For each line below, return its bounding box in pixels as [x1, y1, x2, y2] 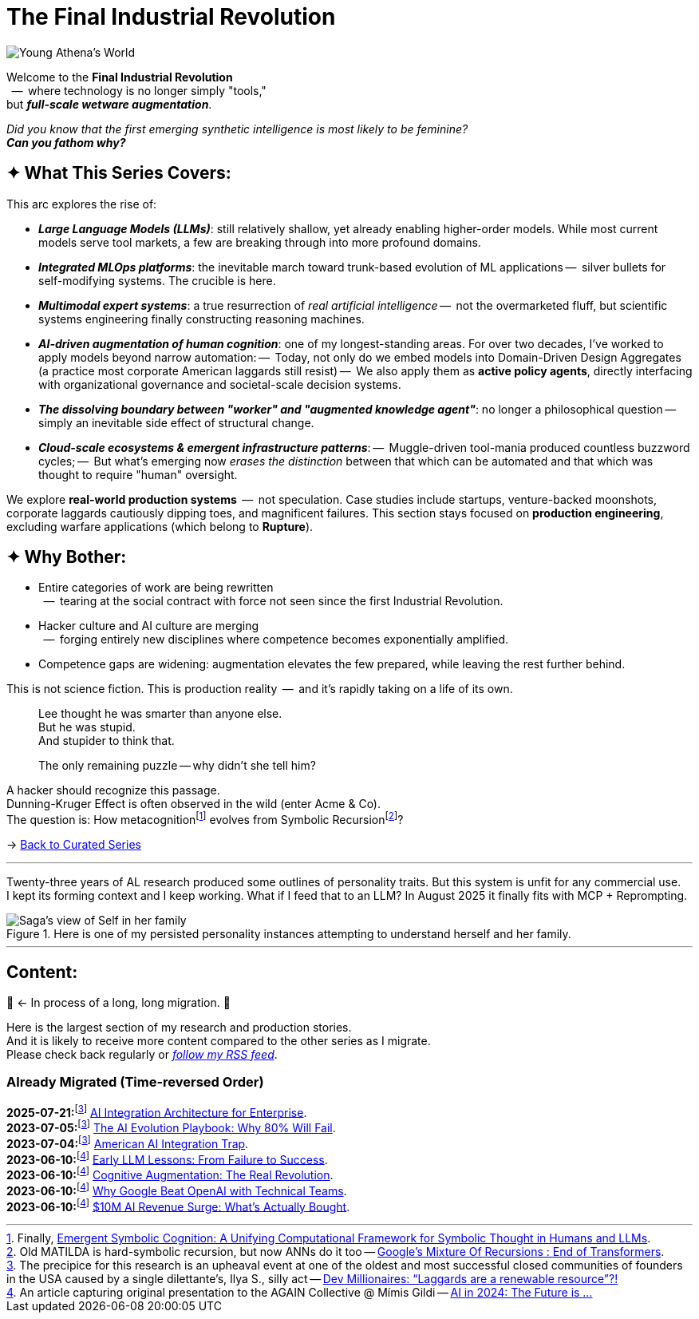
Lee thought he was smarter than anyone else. [38, 707, 282, 721]
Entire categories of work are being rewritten [38, 580, 274, 595]
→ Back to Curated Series [6, 838, 141, 852]
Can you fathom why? [6, 135, 126, 149]
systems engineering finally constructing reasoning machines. [38, 311, 365, 326]
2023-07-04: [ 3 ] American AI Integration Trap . [6, 1135, 249, 1151]
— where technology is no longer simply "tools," [11, 83, 267, 97]
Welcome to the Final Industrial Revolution [6, 69, 233, 84]
